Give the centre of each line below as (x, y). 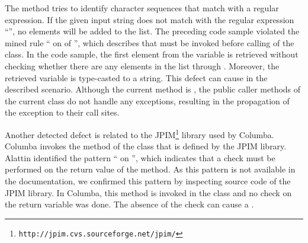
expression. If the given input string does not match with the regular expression (150, 19)
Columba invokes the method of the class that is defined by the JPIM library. (146, 146)
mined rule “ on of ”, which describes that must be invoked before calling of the (150, 42)
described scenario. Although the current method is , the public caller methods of (153, 89)
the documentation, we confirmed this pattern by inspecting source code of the (148, 180)
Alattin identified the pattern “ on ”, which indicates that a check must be (140, 157)
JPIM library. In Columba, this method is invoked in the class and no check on (148, 192)
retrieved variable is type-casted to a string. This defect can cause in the (136, 77)
